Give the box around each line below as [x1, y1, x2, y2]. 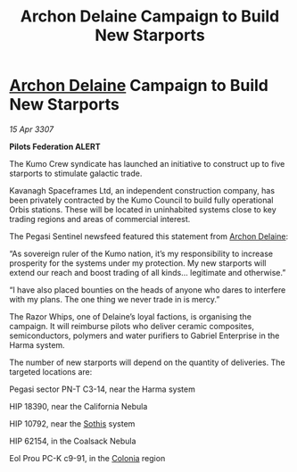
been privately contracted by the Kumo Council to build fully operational [9, 195, 274, 205]
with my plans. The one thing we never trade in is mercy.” [9, 294, 220, 304]
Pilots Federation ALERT [9, 141, 101, 152]
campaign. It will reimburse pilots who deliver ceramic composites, [9, 320, 254, 331]
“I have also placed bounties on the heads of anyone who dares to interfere [9, 284, 286, 295]
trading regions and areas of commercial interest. [9, 213, 191, 224]
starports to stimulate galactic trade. [9, 168, 143, 178]
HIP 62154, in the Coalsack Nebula [9, 435, 136, 446]
